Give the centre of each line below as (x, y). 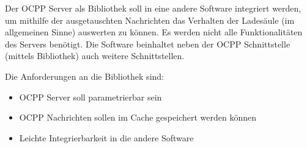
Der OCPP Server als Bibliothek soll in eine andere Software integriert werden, (153, 8)
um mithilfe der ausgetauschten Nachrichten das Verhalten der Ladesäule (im (150, 20)
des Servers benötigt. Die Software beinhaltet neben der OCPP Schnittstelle (148, 44)
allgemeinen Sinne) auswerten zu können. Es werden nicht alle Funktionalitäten (154, 32)
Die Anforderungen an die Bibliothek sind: (84, 76)
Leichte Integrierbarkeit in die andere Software (106, 137)
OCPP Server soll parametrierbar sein (91, 97)
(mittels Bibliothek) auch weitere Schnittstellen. (95, 56)
